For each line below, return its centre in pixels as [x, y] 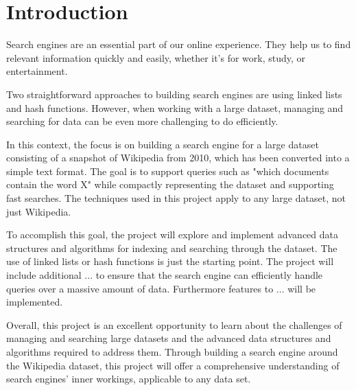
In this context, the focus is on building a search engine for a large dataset [163, 144]
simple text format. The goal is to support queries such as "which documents [168, 171]
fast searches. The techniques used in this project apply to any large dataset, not [176, 198]
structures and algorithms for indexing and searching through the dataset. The [172, 248]
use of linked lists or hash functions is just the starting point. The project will [170, 261]
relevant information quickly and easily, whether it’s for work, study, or [156, 57]
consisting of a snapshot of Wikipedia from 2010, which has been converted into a [178, 158]
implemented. [35, 302]
